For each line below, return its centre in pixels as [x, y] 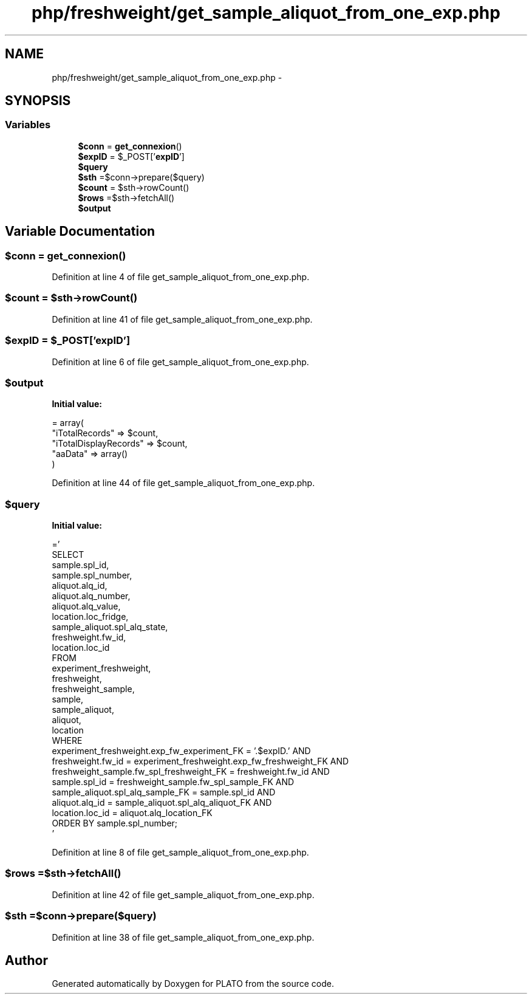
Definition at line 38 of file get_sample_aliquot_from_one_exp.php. [183, 937]
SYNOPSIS [38, 101]
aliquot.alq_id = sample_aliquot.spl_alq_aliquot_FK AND [162, 803]
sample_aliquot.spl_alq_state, [110, 627]
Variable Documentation [80, 232]
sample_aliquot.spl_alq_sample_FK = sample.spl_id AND [164, 792]
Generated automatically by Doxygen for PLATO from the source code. [193, 984]
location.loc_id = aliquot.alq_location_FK [132, 813]
